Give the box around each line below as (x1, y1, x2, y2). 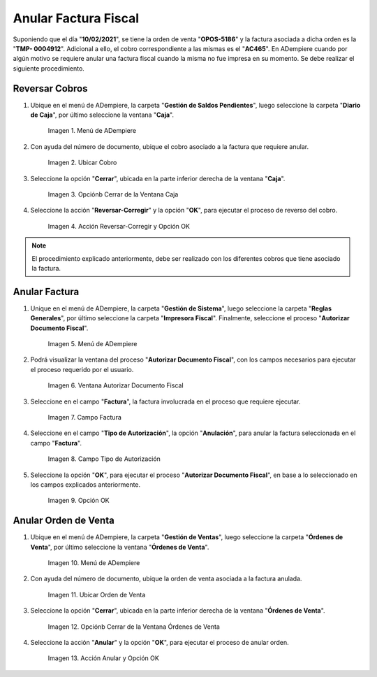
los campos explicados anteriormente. (30, 480, 141, 489)
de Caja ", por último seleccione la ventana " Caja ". (30, 111, 175, 119)
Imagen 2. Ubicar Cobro (47, 158, 117, 167)
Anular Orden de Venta (13, 515, 114, 527)
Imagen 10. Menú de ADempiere (47, 558, 140, 566)
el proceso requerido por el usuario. (30, 365, 134, 373)
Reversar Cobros (13, 83, 88, 94)
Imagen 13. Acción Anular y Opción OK (47, 654, 160, 662)
